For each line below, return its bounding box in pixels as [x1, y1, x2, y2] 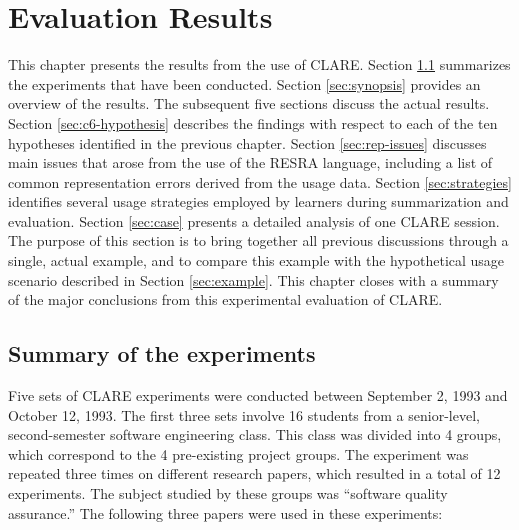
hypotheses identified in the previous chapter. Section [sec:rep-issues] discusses [8, 132, 487, 153]
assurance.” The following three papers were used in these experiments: [8, 502, 443, 523]
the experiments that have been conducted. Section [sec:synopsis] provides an [8, 73, 481, 94]
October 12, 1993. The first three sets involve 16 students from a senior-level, [8, 404, 480, 425]
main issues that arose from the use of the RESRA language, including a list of [8, 152, 493, 173]
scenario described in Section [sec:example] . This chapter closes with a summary [8, 269, 499, 290]
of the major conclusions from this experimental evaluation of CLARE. [8, 289, 443, 310]
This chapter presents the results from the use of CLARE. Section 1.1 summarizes [8, 54, 511, 75]
